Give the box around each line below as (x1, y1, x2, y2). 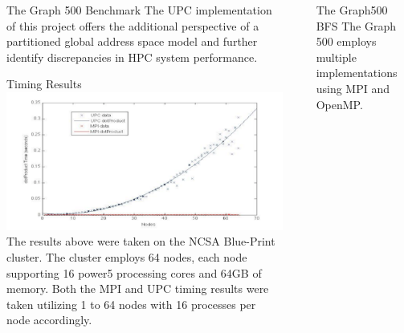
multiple (316, 48, 357, 65)
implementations (316, 64, 398, 81)
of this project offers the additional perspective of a (6, 17, 259, 34)
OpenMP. (316, 95, 363, 112)
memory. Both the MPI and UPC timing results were (6, 280, 269, 297)
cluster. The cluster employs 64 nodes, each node (6, 249, 247, 265)
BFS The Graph (316, 17, 397, 34)
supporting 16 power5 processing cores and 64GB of (6, 264, 262, 281)
